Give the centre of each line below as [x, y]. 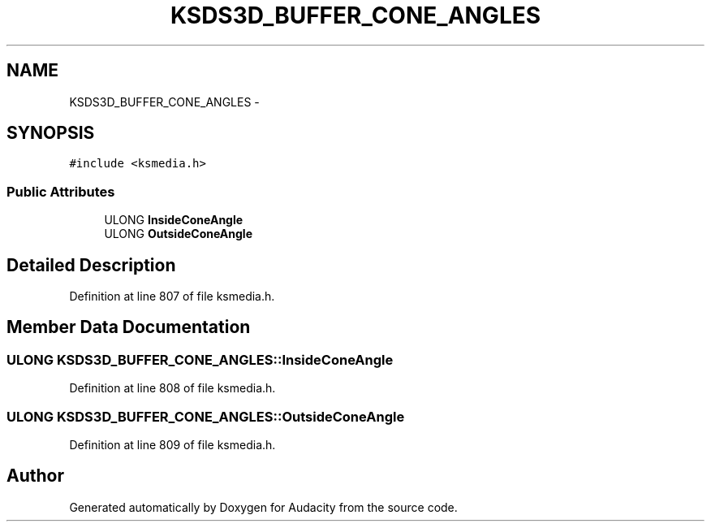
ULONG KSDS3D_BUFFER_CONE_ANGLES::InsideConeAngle [200, 359]
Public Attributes [61, 191]
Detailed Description [91, 265]
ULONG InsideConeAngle [174, 220]
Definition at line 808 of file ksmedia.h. [172, 388]
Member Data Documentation [129, 327]
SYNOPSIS [51, 133]
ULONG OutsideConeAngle [178, 234]
